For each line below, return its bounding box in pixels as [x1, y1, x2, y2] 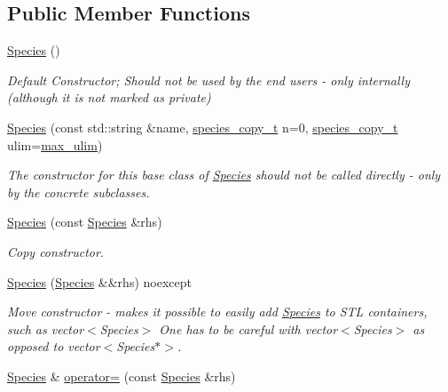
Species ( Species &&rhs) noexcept [7, 272, 192, 291]
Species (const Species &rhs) [7, 212, 162, 231]
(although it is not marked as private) [7, 88, 211, 107]
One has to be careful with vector [159, 319, 338, 338]
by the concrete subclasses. [7, 182, 150, 201]
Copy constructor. [7, 242, 105, 260]
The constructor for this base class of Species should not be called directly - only [7, 165, 441, 184]
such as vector [7, 319, 84, 338]
